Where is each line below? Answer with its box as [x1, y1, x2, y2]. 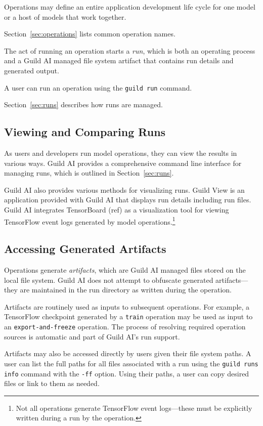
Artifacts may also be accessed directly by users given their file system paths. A [4, 348, 251, 359]
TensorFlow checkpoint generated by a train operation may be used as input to [4, 311, 253, 322]
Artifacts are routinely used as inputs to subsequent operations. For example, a [4, 301, 250, 312]
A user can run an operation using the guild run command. [4, 82, 192, 93]
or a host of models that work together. [4, 11, 126, 22]
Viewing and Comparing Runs [4, 124, 166, 140]
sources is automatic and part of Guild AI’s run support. [4, 331, 180, 342]
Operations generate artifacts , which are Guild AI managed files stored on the [4, 265, 246, 275]
